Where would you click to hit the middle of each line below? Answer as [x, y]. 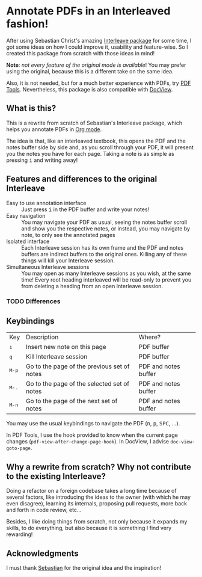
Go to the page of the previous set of [78, 366]
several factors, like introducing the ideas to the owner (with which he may [99, 497]
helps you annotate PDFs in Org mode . [54, 129]
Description [42, 337]
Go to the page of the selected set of [78, 384]
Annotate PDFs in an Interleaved [88, 11]
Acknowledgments [43, 553]
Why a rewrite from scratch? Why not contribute [99, 467]
